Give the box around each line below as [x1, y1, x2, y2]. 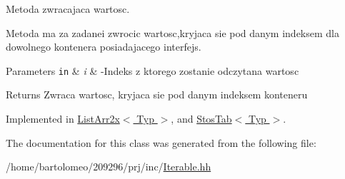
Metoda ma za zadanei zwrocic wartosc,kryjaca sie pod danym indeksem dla [6, 25, 339, 40]
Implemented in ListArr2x [6, 111, 120, 126]
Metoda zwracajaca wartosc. [6, 1, 130, 16]
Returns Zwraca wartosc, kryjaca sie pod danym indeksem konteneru [6, 87, 308, 102]
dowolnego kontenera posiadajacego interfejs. [6, 39, 201, 54]
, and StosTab [171, 111, 232, 126]
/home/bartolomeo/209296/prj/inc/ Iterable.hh [6, 159, 211, 174]
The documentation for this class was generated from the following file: [6, 135, 316, 150]
